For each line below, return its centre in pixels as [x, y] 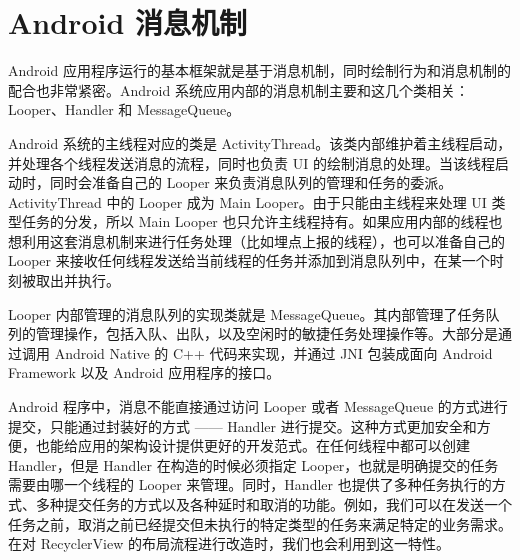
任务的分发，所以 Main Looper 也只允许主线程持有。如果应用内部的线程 [255, 221]
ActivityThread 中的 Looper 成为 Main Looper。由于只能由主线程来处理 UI [247, 201]
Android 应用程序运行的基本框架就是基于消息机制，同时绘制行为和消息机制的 [259, 70]
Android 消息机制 [128, 22]
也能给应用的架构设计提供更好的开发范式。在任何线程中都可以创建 [252, 445]
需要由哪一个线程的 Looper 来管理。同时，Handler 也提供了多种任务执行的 [250, 484]
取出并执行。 [77, 280]
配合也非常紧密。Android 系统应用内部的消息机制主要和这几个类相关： [238, 89]
